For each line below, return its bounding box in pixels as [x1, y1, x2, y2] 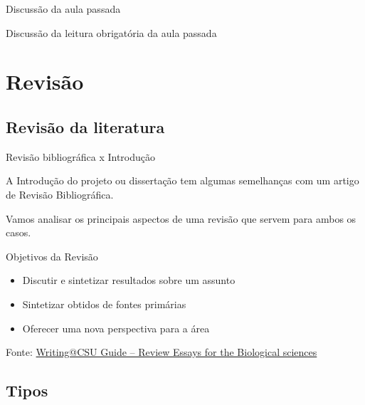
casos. [6, 225, 31, 240]
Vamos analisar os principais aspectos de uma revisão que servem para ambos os [6, 211, 356, 226]
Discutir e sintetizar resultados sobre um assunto [22, 273, 236, 288]
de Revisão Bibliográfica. [6, 186, 114, 201]
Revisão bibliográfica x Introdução [6, 149, 155, 164]
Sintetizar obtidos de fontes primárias [22, 296, 186, 311]
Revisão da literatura [6, 115, 165, 137]
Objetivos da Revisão [6, 248, 98, 263]
